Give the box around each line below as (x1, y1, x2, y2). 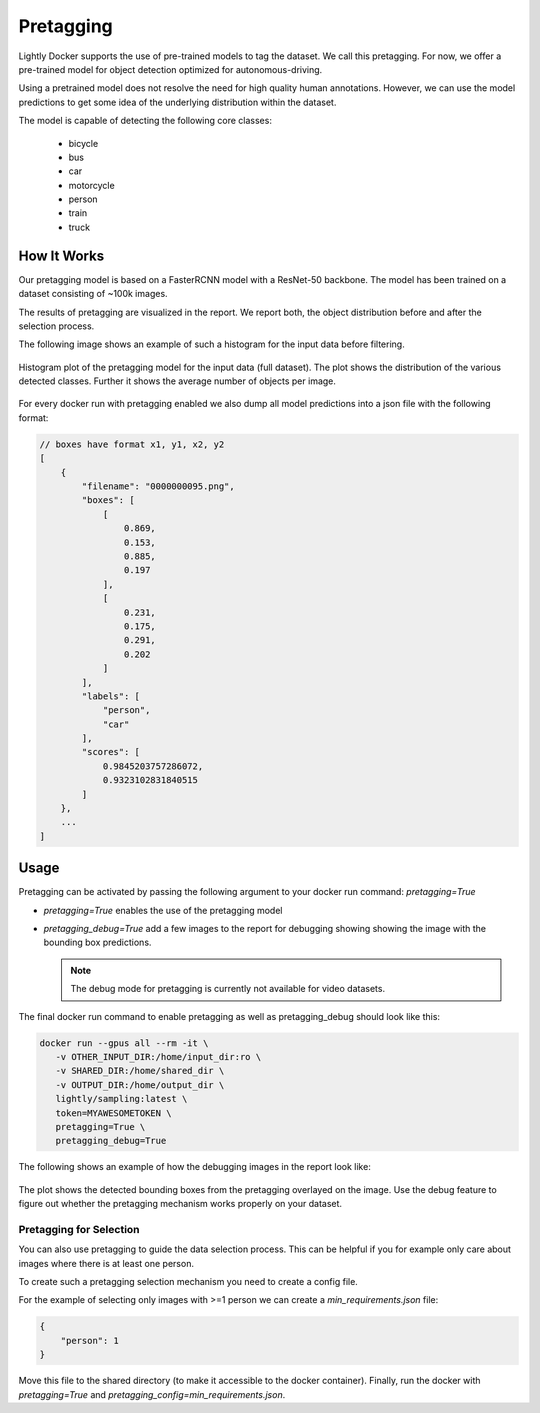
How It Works (18, 247, 105, 264)
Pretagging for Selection (18, 1222, 140, 1236)
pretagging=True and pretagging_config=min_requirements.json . (18, 1388, 286, 1400)
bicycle (68, 137, 99, 149)
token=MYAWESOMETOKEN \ (55, 1107, 172, 1119)
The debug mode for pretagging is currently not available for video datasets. (70, 983, 385, 995)
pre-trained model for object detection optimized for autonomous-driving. (18, 63, 323, 75)
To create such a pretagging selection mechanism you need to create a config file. (18, 1276, 359, 1288)
